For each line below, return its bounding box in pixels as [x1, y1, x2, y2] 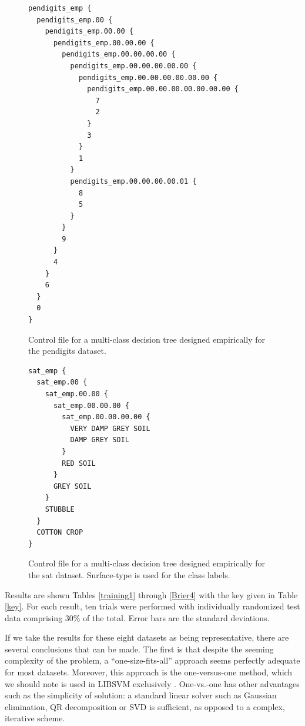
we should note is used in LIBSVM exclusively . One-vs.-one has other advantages [5, 677, 300, 689]
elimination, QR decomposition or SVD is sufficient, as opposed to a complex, [5, 700, 285, 712]
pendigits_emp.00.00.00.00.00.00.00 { [87, 85, 239, 94]
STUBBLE [45, 505, 75, 513]
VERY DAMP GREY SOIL [70, 424, 150, 433]
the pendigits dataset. [28, 344, 106, 357]
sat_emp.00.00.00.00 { [62, 413, 150, 422]
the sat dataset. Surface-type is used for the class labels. [28, 568, 230, 581]
